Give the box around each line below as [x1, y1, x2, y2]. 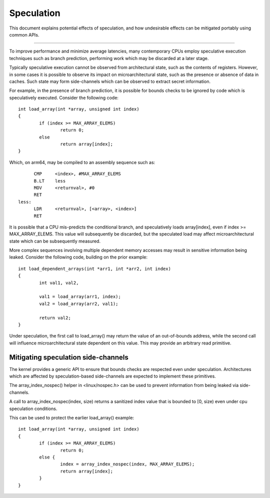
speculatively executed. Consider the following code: [9, 94, 118, 100]
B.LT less [33, 178, 66, 183]
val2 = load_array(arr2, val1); [39, 300, 118, 306]
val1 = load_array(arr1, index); [39, 294, 121, 299]
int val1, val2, [39, 280, 79, 285]
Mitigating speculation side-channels [9, 353, 128, 361]
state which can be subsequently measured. [9, 238, 101, 244]
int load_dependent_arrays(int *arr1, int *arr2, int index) [18, 265, 171, 271]
